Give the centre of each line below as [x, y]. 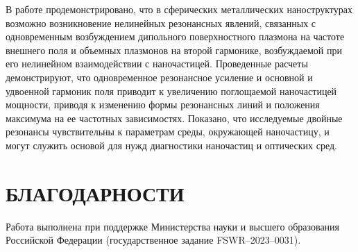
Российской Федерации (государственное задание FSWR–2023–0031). [153, 240]
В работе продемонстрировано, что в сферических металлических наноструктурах [179, 9]
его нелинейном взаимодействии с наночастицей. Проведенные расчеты [157, 64]
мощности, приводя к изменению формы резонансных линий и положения [163, 104]
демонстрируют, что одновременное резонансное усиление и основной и [159, 77]
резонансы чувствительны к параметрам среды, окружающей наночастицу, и [168, 132]
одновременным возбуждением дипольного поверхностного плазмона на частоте [175, 36]
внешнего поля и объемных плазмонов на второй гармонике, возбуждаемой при [174, 50]
